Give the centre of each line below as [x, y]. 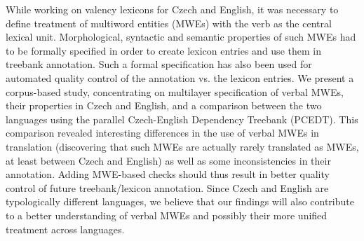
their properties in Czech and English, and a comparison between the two [164, 105]
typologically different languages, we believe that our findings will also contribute [180, 201]
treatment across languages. [65, 229]
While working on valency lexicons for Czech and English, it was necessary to [172, 9]
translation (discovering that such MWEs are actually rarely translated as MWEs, [182, 146]
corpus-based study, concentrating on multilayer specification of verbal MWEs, [175, 91]
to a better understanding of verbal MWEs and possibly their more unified [167, 215]
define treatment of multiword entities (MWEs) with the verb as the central [169, 23]
